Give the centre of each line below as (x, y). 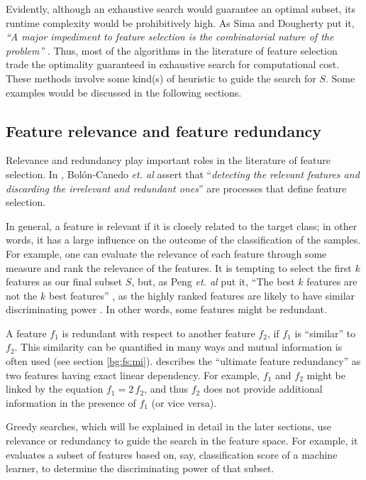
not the (22, 295)
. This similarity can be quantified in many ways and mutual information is (178, 347)
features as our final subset (64, 282)
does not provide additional (263, 389)
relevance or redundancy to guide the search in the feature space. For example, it (182, 441)
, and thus (166, 389)
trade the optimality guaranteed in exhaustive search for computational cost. (173, 64)
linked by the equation (55, 389)
